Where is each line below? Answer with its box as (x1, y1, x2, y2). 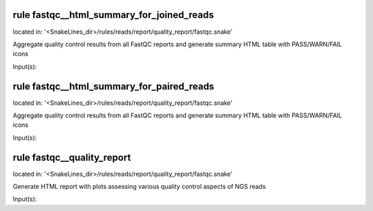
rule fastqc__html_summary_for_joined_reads (12, 9, 214, 21)
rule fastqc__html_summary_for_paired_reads (12, 80, 214, 92)
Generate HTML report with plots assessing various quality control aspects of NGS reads (12, 183, 266, 191)
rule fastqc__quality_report (12, 152, 131, 163)
